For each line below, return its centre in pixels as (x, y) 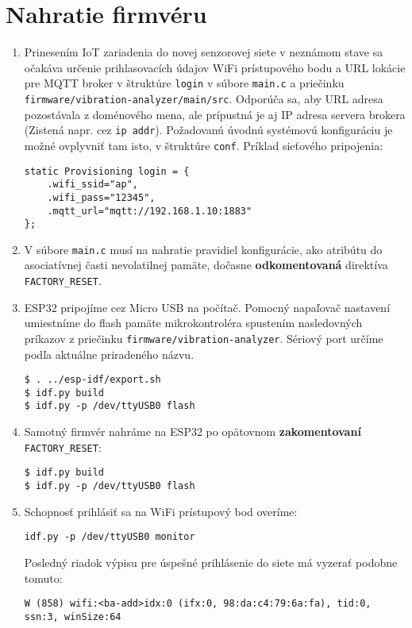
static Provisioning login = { (107, 171)
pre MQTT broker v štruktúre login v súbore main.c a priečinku (184, 83)
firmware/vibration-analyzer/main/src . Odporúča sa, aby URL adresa (204, 98)
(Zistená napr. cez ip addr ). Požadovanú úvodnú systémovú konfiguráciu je (208, 130)
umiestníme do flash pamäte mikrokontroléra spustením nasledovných (193, 323)
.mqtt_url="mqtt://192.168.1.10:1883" (150, 211)
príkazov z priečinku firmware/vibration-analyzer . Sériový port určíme (204, 338)
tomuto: (43, 578)
